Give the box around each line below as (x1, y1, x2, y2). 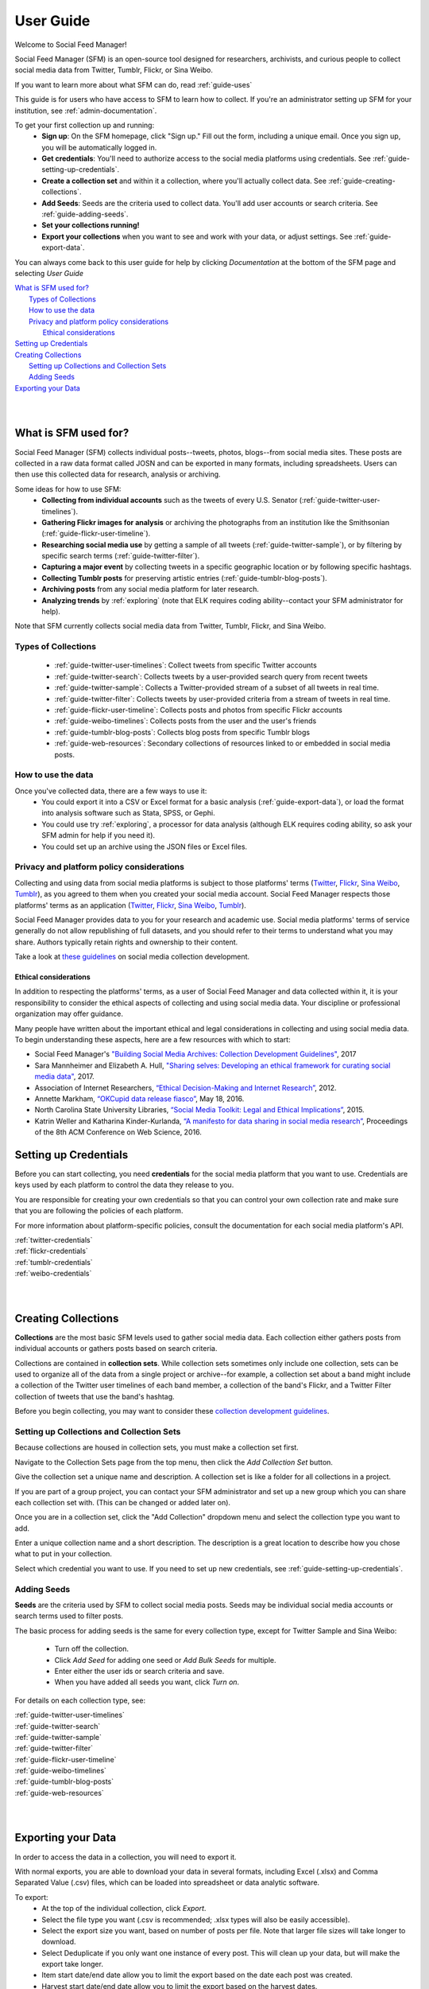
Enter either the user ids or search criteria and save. (54, 1666, 225, 1676)
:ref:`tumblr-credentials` (14, 1257, 93, 1267)
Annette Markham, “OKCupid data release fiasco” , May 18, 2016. (34, 1094, 245, 1103)
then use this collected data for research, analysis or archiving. (14, 469, 222, 479)
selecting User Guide (14, 268, 83, 278)
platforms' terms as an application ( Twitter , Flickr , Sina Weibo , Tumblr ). (14, 900, 246, 910)
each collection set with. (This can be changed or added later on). (14, 1497, 230, 1507)
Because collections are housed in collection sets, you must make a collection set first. (14, 1442, 300, 1452)
